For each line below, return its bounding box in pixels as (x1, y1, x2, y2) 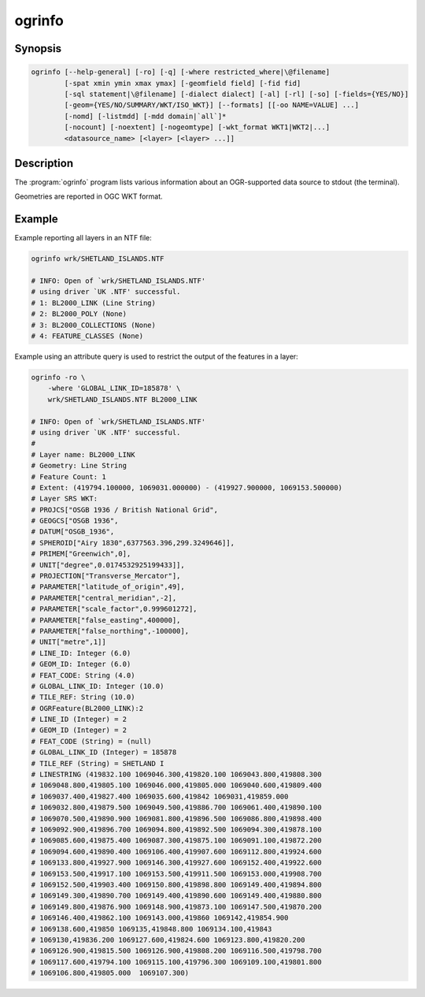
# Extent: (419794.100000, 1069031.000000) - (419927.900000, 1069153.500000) (31, 483, 342, 492)
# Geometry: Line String (31, 461, 128, 471)
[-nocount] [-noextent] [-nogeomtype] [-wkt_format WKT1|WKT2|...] (64, 123, 331, 132)
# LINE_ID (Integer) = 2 (31, 715, 128, 724)
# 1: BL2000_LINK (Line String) (31, 298, 157, 307)
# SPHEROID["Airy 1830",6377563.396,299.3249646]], (31, 538, 235, 547)
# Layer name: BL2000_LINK (31, 450, 135, 459)
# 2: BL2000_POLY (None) (31, 310, 128, 318)
